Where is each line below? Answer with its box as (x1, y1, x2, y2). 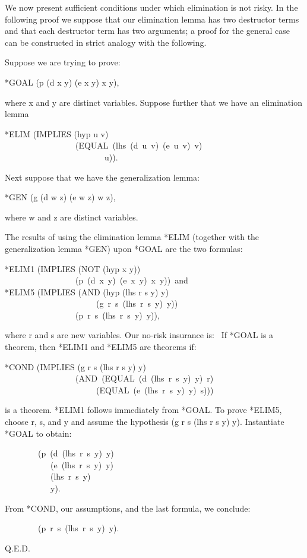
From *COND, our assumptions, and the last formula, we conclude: (5, 502, 251, 514)
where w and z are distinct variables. (5, 210, 138, 223)
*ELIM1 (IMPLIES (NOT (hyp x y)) (5, 262, 141, 275)
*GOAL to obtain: (5, 427, 72, 439)
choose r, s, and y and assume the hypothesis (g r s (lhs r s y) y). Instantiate (5, 415, 284, 428)
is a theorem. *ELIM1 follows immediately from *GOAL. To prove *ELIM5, (5, 403, 282, 416)
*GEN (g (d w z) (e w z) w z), (5, 191, 116, 203)
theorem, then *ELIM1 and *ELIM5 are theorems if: (5, 341, 197, 353)
